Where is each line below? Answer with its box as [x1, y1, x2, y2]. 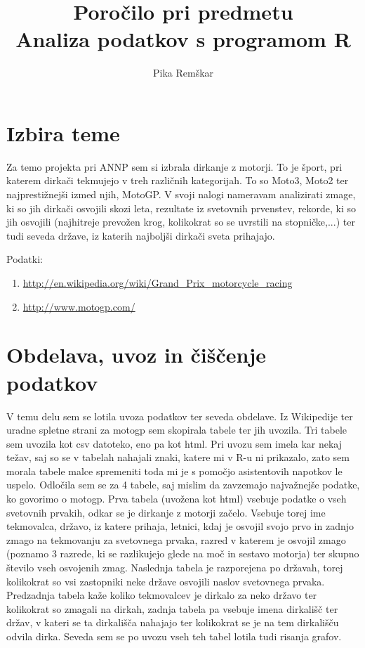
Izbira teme [6, 118, 120, 147]
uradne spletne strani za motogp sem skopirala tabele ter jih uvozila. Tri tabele [6, 422, 347, 437]
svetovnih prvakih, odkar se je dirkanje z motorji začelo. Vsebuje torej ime [6, 505, 326, 519]
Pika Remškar [152, 65, 214, 80]
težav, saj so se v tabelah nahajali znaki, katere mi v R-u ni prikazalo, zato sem [6, 450, 350, 465]
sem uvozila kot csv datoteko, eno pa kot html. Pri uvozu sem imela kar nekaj [6, 436, 343, 451]
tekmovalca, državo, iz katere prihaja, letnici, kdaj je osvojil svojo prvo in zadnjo [6, 519, 354, 533]
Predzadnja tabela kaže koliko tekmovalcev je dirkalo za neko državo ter [6, 588, 317, 602]
